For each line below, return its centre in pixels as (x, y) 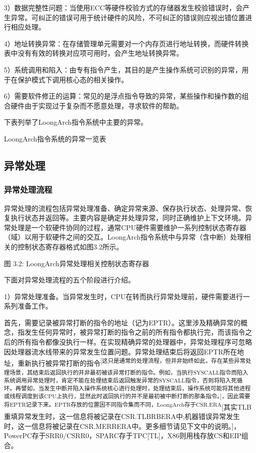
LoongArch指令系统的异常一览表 (55, 138)
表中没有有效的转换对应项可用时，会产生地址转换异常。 (94, 53)
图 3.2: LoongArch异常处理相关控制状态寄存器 (77, 263)
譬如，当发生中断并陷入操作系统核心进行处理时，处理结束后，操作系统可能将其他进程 (136, 388)
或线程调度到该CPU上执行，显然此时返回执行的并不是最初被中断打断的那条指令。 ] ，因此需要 (127, 396)
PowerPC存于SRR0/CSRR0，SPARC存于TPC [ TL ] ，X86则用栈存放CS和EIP (123, 436)
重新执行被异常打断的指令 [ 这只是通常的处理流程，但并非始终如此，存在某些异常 (131, 362)
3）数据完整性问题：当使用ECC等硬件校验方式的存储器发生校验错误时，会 (123, 7)
